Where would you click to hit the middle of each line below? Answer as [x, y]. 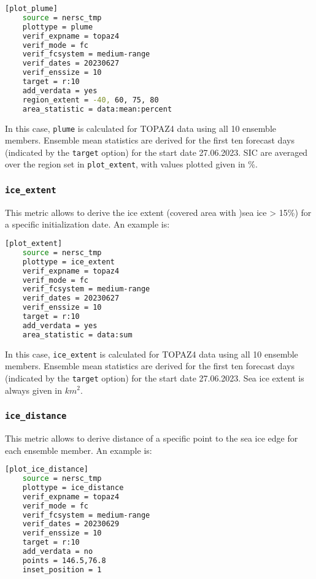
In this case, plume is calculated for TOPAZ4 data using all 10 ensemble [141, 128]
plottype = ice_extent [68, 262]
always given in [34, 390]
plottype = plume [58, 27]
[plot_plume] [31, 9]
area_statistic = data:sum [77, 335]
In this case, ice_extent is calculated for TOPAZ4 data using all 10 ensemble [152, 354]
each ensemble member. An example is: [79, 450]
